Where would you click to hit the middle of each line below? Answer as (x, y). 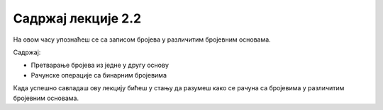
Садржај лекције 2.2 (77, 18)
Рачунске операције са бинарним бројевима (99, 75)
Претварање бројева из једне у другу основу (100, 65)
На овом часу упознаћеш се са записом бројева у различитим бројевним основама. (142, 39)
